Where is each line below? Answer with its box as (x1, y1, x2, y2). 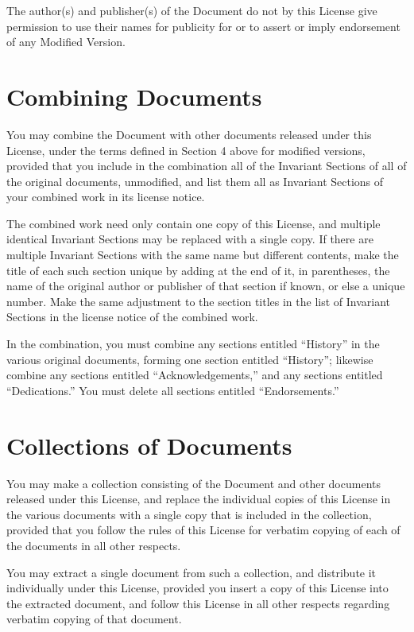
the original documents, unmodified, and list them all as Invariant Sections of (6, 173, 384, 189)
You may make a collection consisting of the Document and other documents (6, 475, 381, 491)
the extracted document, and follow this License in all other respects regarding (6, 595, 390, 611)
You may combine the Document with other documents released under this (6, 126, 372, 142)
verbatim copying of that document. (6, 611, 182, 627)
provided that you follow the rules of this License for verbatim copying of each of (6, 521, 400, 538)
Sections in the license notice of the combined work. (6, 308, 258, 325)
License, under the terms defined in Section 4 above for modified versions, (6, 142, 366, 158)
